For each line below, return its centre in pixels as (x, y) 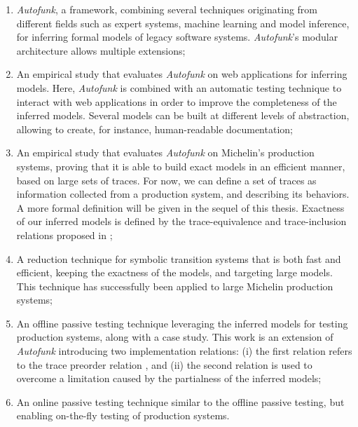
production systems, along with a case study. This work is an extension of (175, 337)
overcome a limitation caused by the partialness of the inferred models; (169, 378)
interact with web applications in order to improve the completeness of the (177, 101)
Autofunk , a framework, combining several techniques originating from (167, 9)
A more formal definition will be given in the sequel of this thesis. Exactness (180, 207)
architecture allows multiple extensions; (101, 50)
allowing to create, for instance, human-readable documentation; (154, 129)
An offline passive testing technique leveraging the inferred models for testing (182, 323)
